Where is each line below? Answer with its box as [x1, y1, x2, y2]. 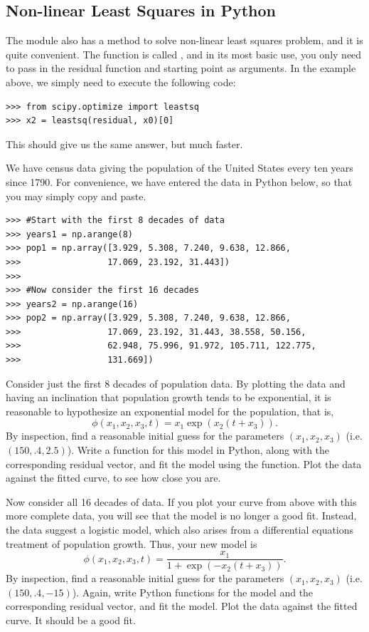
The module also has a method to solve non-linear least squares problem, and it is [6, 33, 363, 48]
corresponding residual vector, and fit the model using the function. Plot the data [6, 456, 362, 471]
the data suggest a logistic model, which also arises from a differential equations [6, 522, 354, 537]
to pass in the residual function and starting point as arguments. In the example [6, 61, 356, 76]
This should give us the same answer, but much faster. [6, 136, 243, 151]
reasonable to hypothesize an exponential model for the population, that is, [6, 403, 334, 418]
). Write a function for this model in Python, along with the [67, 442, 330, 457]
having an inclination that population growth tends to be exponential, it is [6, 390, 331, 405]
